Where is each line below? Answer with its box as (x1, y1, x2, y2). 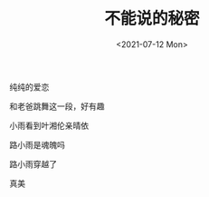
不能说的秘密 (103, 8, 200, 29)
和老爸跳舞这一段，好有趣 (9, 101, 105, 112)
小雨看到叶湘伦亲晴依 (9, 120, 89, 131)
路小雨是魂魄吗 (9, 139, 65, 150)
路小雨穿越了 (9, 158, 57, 169)
